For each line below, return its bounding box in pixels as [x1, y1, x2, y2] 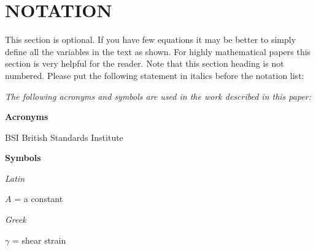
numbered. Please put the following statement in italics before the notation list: [5, 69, 304, 81]
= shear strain [12, 233, 66, 246]
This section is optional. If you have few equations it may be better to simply [5, 33, 296, 46]
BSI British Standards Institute [5, 130, 123, 143]
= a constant [14, 192, 63, 205]
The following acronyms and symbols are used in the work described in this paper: [5, 89, 312, 102]
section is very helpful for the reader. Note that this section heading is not [5, 57, 284, 70]
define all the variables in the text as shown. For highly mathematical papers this [5, 45, 311, 58]
